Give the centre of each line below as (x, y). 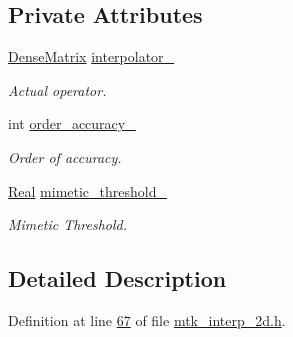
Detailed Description (117, 278)
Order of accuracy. (65, 156)
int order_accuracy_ (72, 123)
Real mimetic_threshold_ (87, 190)
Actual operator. (57, 89)
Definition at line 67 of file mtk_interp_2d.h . (147, 319)
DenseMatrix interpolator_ (91, 56)
